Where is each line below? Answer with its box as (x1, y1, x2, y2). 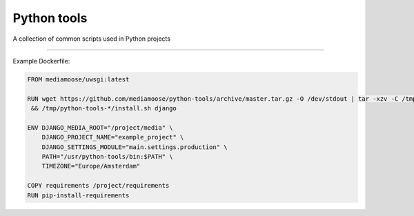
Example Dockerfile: (12, 57, 70, 65)
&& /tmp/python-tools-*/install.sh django (31, 104, 177, 112)
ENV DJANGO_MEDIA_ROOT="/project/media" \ (27, 124, 173, 131)
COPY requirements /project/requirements (27, 181, 170, 190)
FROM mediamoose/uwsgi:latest (27, 75, 130, 83)
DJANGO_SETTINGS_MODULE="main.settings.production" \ (41, 143, 228, 151)
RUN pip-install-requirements (27, 191, 130, 199)
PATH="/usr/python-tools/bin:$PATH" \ (41, 153, 173, 161)
